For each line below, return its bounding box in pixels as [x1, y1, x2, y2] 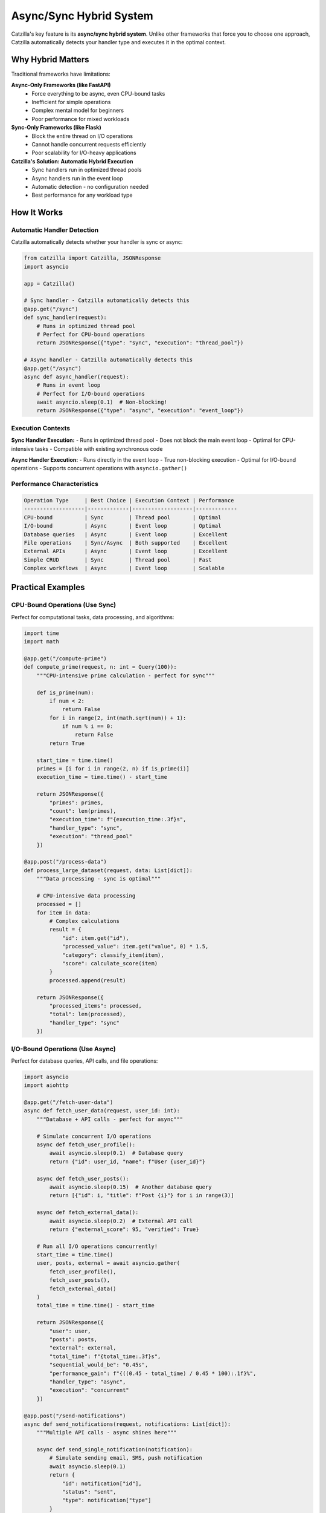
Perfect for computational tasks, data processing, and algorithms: [11, 613, 174, 620]
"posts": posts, [49, 1336, 98, 1343]
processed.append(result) [49, 977, 126, 983]
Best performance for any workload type [31, 191, 133, 199]
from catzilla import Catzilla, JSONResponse [24, 255, 161, 261]
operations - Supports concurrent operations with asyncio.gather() [11, 465, 187, 472]
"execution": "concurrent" [49, 1387, 129, 1394]
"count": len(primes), [49, 808, 117, 814]
